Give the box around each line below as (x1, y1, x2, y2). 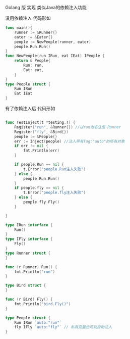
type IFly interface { (5, 236, 53, 241)
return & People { (14, 58, 51, 63)
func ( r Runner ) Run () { (5, 264, 57, 269)
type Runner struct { (5, 251, 51, 256)
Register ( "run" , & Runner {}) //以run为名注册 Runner (14, 124, 121, 130)
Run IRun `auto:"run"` (14, 320, 62, 325)
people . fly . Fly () (23, 200, 59, 205)
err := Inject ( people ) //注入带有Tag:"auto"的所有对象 (14, 138, 125, 144)
